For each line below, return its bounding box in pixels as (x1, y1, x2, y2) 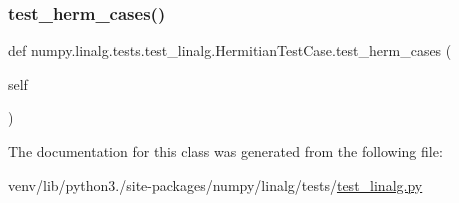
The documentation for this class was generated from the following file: (8, 141, 443, 161)
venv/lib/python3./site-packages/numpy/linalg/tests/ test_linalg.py (8, 174, 423, 195)
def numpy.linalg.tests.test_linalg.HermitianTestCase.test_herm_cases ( (8, 40, 452, 61)
